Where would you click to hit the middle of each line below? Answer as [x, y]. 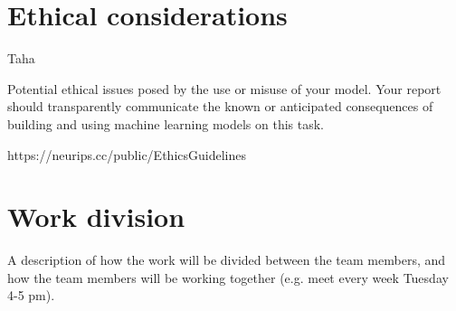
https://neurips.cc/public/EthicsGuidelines [127, 154]
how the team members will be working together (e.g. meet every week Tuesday [228, 277]
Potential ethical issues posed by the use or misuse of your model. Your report [224, 88]
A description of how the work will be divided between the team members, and [227, 260]
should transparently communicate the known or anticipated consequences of [220, 106]
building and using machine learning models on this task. [166, 123]
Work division [96, 217]
